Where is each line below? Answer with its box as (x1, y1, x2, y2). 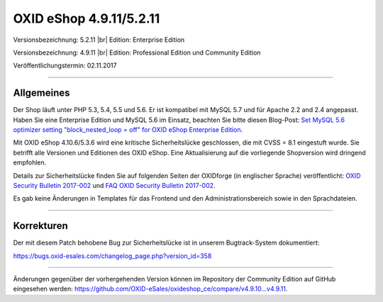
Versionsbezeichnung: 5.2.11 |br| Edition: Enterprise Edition (13, 35, 185, 44)
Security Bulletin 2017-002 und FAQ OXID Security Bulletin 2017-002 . (13, 181, 216, 189)
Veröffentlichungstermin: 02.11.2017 (13, 61, 117, 70)
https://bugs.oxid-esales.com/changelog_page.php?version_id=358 (13, 252, 212, 260)
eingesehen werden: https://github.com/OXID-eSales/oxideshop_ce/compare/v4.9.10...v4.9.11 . (13, 284, 288, 293)
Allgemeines (13, 87, 70, 99)
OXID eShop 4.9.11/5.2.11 (13, 11, 160, 26)
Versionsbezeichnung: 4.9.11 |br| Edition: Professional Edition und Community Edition (13, 48, 261, 57)
